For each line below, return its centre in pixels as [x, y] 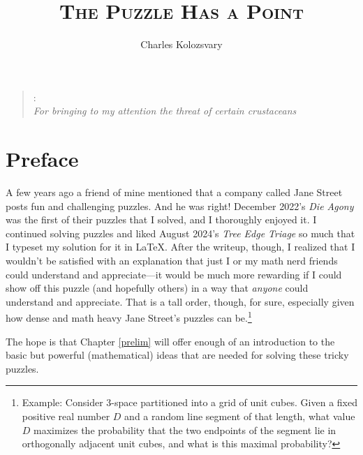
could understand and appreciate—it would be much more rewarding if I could [174, 274]
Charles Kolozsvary [181, 44]
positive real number [66, 416]
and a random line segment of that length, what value [240, 416]
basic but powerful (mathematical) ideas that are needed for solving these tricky [177, 355]
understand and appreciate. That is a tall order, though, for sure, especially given [180, 301]
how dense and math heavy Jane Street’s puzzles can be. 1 [129, 317]
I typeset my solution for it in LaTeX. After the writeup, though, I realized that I [180, 247]
